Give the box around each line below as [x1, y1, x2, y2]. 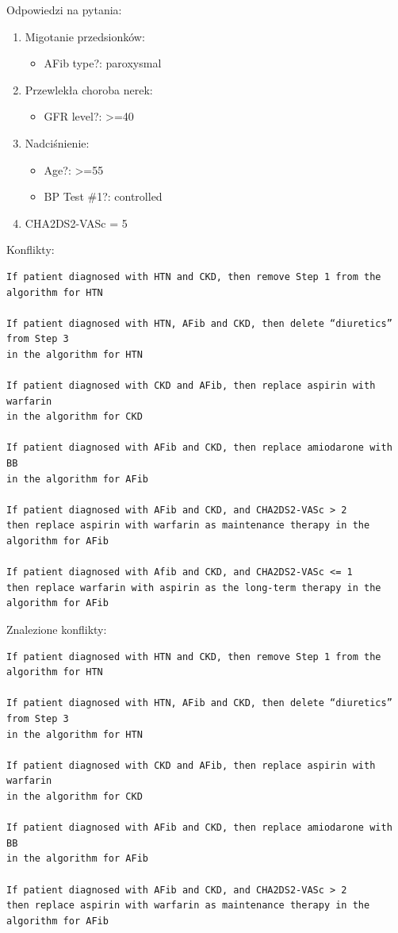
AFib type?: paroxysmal [44, 55, 162, 71]
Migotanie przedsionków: [25, 28, 145, 44]
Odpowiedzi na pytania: [6, 2, 122, 17]
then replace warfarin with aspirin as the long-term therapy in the [6, 582, 381, 593]
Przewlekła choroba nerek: [25, 81, 153, 98]
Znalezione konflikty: [6, 621, 107, 637]
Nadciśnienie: [25, 134, 90, 151]
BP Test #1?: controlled [44, 188, 163, 205]
